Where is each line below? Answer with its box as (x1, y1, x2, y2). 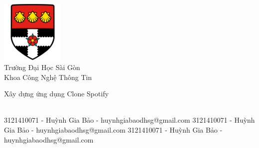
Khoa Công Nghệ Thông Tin (4, 72, 92, 82)
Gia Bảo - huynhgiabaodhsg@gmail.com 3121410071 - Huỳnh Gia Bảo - (4, 124, 223, 135)
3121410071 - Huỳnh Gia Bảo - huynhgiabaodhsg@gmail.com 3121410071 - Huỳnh (4, 115, 255, 125)
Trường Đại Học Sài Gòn (4, 62, 80, 72)
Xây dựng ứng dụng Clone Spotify (4, 88, 109, 99)
